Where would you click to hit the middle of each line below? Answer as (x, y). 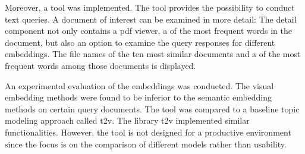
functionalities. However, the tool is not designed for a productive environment (148, 132)
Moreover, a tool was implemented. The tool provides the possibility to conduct (150, 7)
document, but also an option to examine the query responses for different (140, 42)
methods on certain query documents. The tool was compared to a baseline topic (152, 109)
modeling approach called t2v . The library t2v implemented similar (127, 120)
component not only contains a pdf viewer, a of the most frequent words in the (148, 31)
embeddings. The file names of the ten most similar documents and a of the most (153, 54)
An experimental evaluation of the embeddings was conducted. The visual (139, 85)
